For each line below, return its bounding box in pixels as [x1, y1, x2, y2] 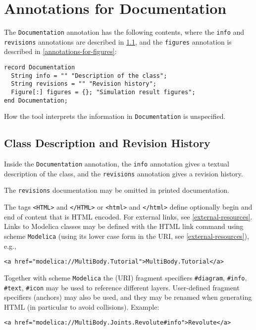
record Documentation [4, 64, 75, 71]
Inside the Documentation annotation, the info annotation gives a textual [4, 159, 229, 169]
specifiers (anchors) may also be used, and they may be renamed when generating [4, 292, 252, 302]
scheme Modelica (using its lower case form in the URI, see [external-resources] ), [4, 230, 249, 241]
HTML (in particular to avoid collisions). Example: [4, 301, 159, 312]
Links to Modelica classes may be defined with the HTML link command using [4, 221, 244, 231]
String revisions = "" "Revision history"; [11, 80, 156, 88]
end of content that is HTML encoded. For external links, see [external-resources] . [4, 211, 253, 221]
